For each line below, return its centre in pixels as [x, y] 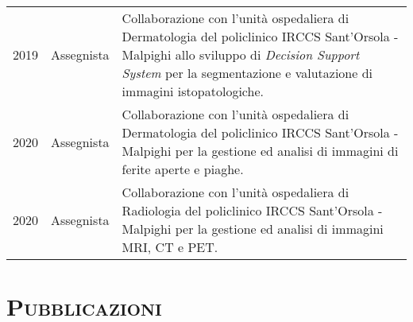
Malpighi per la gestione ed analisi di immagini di [260, 151]
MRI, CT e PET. [170, 247]
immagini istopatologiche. [193, 91]
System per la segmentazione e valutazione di [247, 73]
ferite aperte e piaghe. [183, 169]
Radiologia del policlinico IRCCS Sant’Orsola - [252, 210]
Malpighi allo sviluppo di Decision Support [241, 54]
